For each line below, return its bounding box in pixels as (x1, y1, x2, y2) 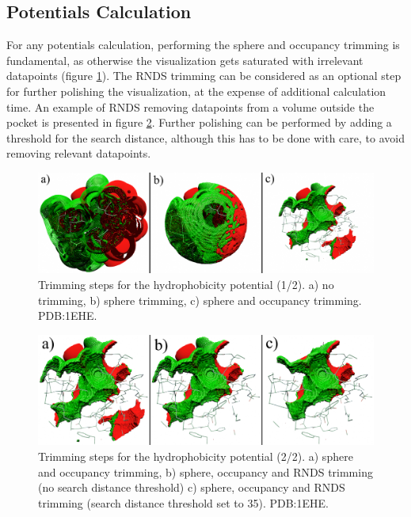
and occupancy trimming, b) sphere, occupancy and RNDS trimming (38, 463, 373, 480)
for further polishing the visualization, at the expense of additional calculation (6, 82, 386, 99)
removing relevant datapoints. (6, 145, 151, 162)
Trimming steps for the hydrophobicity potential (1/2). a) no (38, 276, 334, 293)
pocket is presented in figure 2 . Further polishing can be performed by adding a (6, 114, 392, 131)
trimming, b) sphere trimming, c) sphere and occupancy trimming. (38, 291, 362, 308)
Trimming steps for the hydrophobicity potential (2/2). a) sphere (38, 447, 353, 464)
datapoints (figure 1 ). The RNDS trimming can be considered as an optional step (6, 67, 401, 84)
